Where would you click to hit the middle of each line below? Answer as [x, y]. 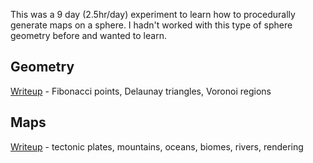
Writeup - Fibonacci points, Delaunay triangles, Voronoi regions [141, 91]
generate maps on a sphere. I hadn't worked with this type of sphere [151, 25]
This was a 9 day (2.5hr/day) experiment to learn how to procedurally [153, 14]
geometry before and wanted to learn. [88, 35]
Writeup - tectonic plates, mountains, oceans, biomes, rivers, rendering [157, 146]
